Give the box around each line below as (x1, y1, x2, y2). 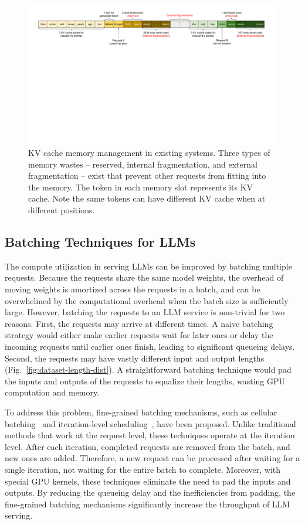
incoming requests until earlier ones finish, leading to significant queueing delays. (5, 340, 295, 353)
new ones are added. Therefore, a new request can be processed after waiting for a (5, 452, 300, 464)
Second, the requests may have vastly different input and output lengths (5, 352, 265, 364)
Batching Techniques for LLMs (5, 233, 196, 251)
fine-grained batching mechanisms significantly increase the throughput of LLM (5, 497, 290, 510)
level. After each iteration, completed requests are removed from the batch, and (5, 440, 290, 452)
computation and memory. (5, 386, 100, 398)
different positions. (28, 204, 95, 216)
